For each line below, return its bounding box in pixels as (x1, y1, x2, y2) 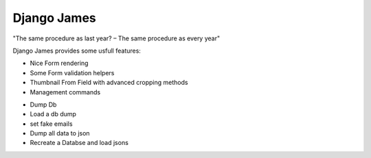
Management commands (30, 88, 101, 96)
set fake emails (30, 120, 73, 128)
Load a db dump (30, 110, 77, 118)
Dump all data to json (30, 129, 90, 137)
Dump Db (30, 100, 57, 109)
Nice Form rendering (30, 59, 89, 68)
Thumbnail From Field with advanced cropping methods (30, 79, 188, 87)
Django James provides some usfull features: (12, 47, 141, 55)
